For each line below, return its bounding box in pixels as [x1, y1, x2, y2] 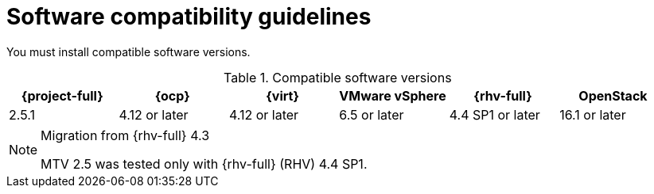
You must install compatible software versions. [6, 44, 251, 59]
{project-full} [21, 87, 103, 104]
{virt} [266, 87, 299, 104]
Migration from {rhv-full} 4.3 [41, 127, 210, 143]
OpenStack [578, 87, 648, 104]
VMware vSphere [339, 87, 446, 104]
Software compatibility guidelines [6, 3, 372, 30]
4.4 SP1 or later [449, 106, 540, 123]
